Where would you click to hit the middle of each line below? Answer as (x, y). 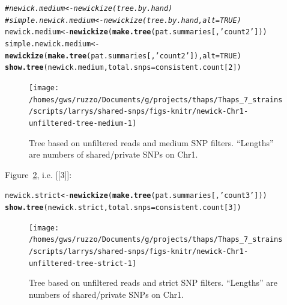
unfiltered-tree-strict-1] (83, 263)
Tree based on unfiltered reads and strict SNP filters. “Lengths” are (153, 282)
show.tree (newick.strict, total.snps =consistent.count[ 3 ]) (123, 208)
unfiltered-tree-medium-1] (83, 123)
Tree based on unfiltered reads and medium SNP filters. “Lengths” (151, 142)
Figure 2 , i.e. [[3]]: (38, 174)
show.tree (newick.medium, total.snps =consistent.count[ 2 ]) (123, 68)
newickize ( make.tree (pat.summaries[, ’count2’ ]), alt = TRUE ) (123, 56)
